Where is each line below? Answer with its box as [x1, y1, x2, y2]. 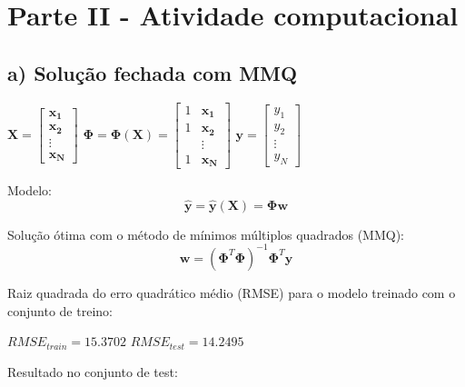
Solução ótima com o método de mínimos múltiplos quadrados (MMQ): [7, 224, 404, 243]
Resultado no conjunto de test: [7, 362, 178, 381]
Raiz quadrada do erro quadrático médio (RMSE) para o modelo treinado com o [7, 283, 456, 302]
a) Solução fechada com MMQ [7, 58, 298, 86]
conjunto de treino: [7, 301, 113, 320]
